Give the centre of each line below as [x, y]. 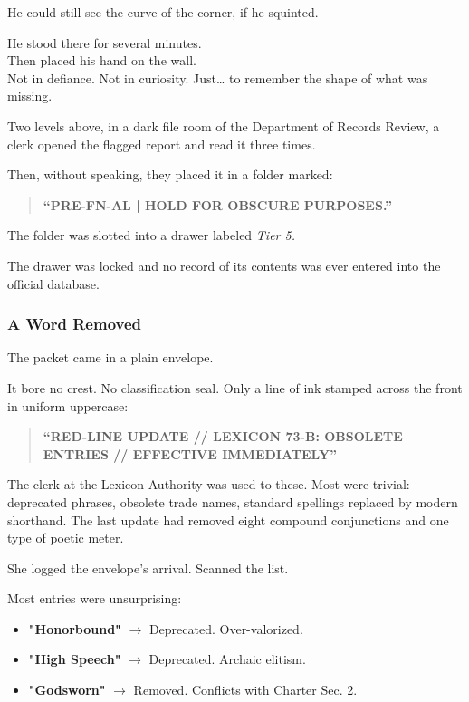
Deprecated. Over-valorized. [226, 628]
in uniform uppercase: [68, 405]
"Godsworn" [67, 690]
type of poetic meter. [66, 538]
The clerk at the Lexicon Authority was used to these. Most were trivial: [209, 484]
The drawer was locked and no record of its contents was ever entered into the [224, 265]
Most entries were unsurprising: [95, 598]
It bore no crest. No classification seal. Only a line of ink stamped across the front [235, 387]
